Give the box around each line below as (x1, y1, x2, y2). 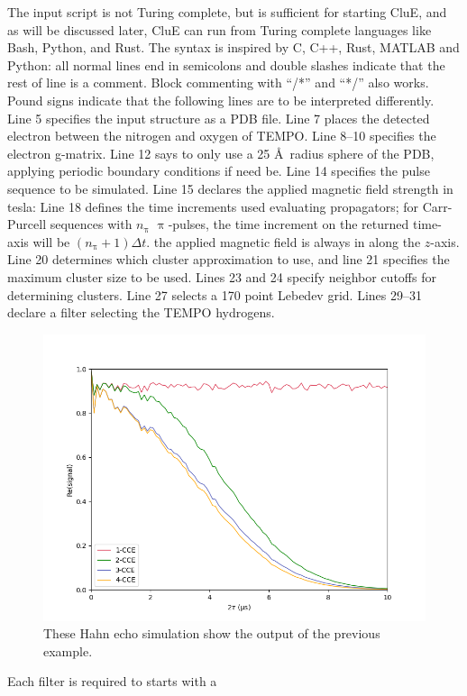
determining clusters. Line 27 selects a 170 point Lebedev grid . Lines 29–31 (7, 285, 422, 304)
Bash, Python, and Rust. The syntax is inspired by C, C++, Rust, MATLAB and (7, 38, 460, 57)
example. (43, 641, 93, 660)
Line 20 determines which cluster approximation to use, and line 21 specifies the (7, 250, 450, 269)
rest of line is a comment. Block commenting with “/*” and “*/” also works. (7, 73, 429, 92)
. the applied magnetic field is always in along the (146, 232, 421, 251)
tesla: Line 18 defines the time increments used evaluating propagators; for (7, 197, 419, 215)
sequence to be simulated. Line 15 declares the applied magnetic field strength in (7, 179, 453, 197)
